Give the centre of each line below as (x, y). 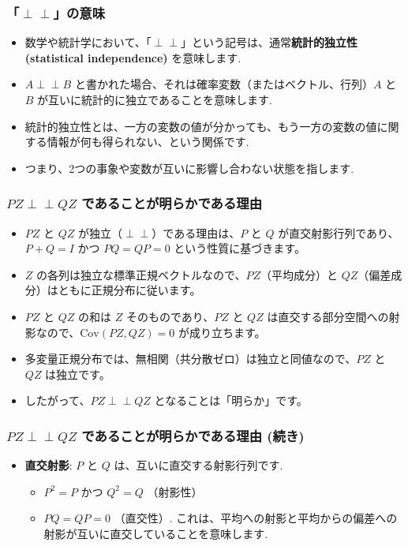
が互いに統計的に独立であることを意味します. (155, 99)
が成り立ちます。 (222, 332)
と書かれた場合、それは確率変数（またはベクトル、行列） (224, 84)
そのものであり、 (170, 316)
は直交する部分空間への (328, 316)
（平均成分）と (299, 274)
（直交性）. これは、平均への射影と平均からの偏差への (256, 518)
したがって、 (58, 400)
